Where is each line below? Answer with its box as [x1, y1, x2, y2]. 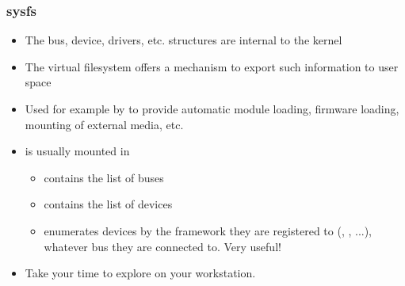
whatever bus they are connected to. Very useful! [44, 238, 281, 254]
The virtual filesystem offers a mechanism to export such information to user [25, 58, 399, 74]
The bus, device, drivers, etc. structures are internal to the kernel [25, 32, 342, 48]
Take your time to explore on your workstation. [25, 265, 256, 281]
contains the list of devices [44, 196, 173, 212]
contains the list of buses [44, 169, 164, 185]
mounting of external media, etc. [25, 116, 184, 132]
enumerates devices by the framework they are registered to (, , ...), [44, 222, 373, 238]
